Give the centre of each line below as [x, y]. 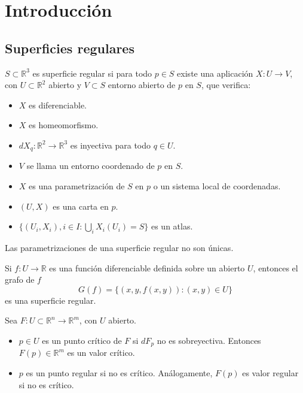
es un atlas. [172, 226]
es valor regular [270, 373]
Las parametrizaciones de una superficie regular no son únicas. [119, 247]
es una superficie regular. [51, 300]
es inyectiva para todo [111, 145]
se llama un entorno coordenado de [91, 166]
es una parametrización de [77, 186]
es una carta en [81, 206]
